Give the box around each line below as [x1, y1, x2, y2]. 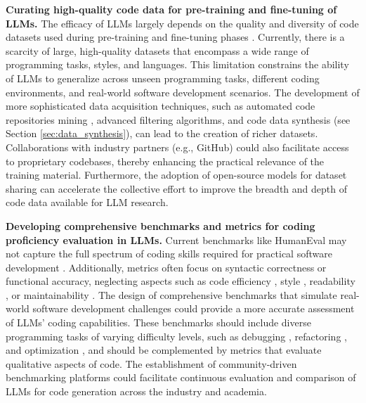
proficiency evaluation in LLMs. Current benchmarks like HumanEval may [6, 232, 347, 247]
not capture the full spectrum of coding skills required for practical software [6, 246, 332, 261]
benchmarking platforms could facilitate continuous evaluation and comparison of [6, 370, 356, 385]
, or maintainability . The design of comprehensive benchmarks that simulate [6, 287, 337, 302]
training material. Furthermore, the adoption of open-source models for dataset [6, 167, 347, 182]
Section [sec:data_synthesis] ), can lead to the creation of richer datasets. [6, 126, 318, 141]
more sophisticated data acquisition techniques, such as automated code [6, 98, 315, 113]
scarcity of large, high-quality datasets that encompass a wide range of [6, 43, 309, 58]
